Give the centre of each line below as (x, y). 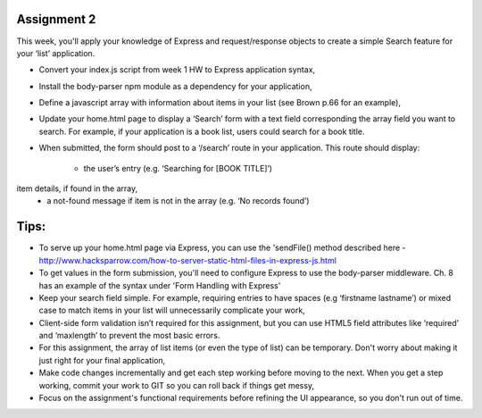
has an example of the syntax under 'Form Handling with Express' (160, 285)
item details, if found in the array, (77, 188)
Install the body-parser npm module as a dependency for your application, (175, 86)
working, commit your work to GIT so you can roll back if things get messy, (177, 385)
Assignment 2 (56, 19)
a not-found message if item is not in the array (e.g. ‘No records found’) (178, 201)
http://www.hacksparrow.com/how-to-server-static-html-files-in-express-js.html (187, 260)
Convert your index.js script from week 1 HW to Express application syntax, (177, 70)
